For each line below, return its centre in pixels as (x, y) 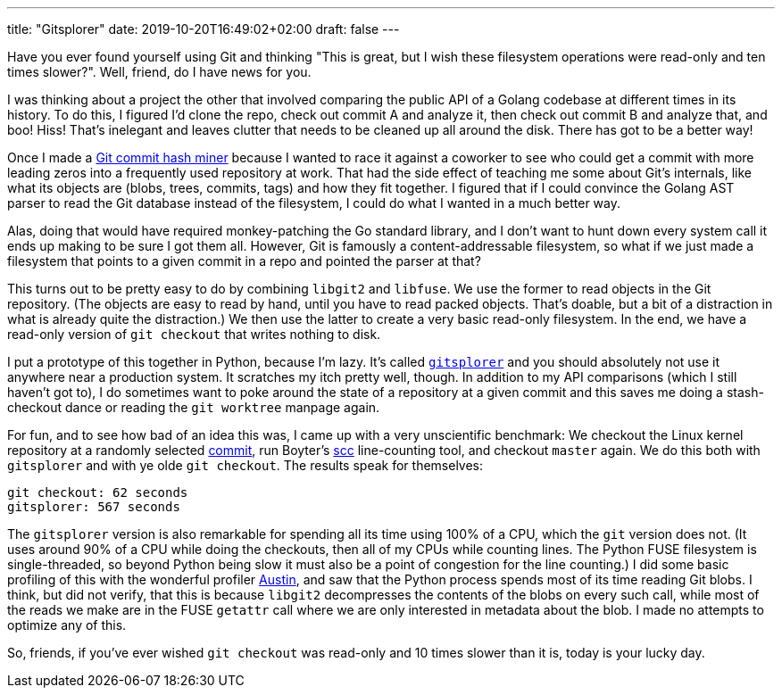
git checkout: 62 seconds (98, 492)
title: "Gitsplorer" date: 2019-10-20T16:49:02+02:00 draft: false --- (204, 29)
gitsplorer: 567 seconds (94, 507)
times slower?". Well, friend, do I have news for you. (159, 72)
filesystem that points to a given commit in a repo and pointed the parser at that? (244, 261)
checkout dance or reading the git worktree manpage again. (194, 407)
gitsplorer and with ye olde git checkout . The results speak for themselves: (245, 465)
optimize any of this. (67, 625)
